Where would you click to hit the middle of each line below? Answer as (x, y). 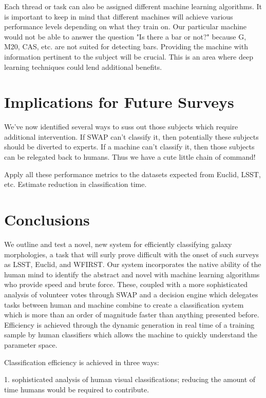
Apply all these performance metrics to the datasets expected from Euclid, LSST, (132, 174)
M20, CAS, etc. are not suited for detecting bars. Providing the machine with (126, 46)
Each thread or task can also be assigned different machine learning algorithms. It (133, 6)
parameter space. (31, 344)
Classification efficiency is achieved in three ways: (82, 362)
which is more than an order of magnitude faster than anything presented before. (132, 315)
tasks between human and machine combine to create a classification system (124, 304)
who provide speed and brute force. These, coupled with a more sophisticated (126, 284)
